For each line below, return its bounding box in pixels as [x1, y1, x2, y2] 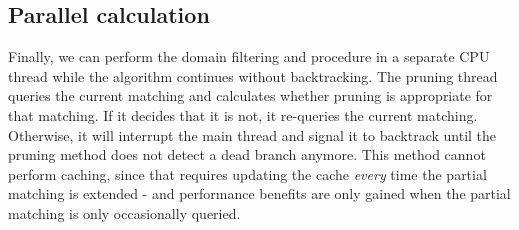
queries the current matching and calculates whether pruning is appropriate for [8, 85, 493, 106]
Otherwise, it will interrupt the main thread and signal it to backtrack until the [8, 124, 497, 145]
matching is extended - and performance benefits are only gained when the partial [8, 183, 511, 204]
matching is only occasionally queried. [8, 202, 241, 223]
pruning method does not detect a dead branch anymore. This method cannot [8, 144, 486, 165]
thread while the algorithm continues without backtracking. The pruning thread [8, 65, 498, 86]
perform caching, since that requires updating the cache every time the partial [8, 163, 487, 184]
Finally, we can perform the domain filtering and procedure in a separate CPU [8, 46, 490, 67]
